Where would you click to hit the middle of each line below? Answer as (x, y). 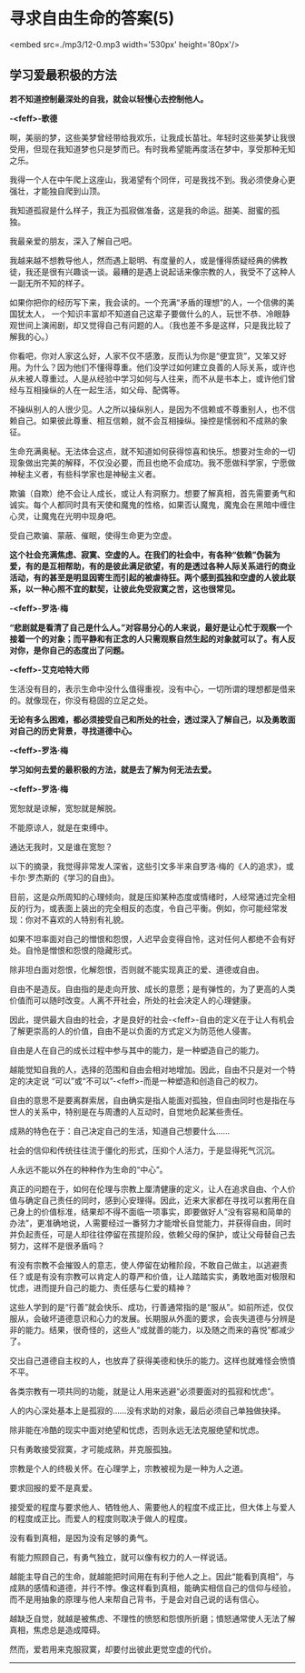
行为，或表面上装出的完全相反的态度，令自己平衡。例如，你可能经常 (152, 908)
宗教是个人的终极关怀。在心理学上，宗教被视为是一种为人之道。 (128, 1468)
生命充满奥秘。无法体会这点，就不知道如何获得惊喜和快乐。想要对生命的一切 (152, 451)
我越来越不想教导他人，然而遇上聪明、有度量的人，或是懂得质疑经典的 (141, 260)
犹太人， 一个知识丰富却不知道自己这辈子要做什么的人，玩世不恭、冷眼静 (153, 314)
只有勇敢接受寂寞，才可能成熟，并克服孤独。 (93, 1449)
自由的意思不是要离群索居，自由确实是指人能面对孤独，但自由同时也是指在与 (152, 1100)
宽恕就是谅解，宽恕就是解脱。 (65, 808)
